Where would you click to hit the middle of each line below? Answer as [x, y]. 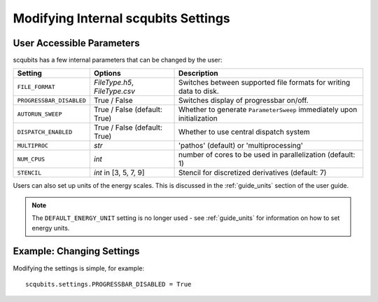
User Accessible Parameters [76, 43]
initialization [198, 118]
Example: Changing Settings [76, 251]
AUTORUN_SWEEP [40, 114]
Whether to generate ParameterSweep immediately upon [268, 110]
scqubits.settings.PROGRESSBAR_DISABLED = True [108, 284]
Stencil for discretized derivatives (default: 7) [252, 173]
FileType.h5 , [114, 83]
